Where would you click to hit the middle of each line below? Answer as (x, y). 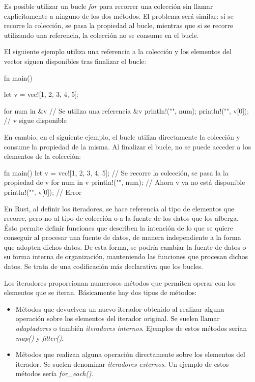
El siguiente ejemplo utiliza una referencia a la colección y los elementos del (118, 51)
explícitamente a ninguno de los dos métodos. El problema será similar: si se (119, 15)
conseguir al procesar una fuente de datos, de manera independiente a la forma (123, 237)
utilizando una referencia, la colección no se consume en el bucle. (101, 35)
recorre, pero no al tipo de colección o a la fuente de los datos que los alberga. (121, 218)
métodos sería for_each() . (54, 373)
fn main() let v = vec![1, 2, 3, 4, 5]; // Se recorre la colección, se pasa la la (116, 172)
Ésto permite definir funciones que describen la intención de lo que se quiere (119, 227)
